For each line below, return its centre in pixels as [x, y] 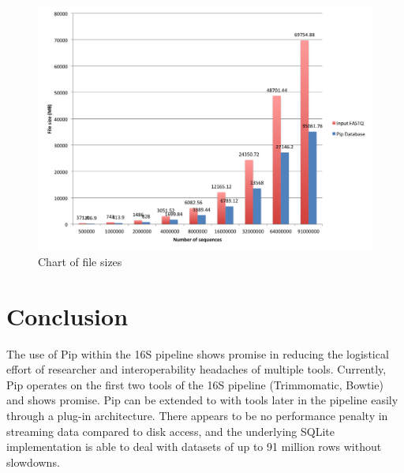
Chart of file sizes [80, 261]
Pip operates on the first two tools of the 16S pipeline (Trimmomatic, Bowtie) [195, 384]
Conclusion [67, 315]
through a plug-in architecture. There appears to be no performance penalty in [197, 415]
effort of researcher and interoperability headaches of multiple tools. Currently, [196, 369]
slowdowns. [33, 462]
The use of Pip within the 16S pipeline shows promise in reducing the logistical [198, 353]
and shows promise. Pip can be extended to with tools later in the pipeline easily [202, 400]
